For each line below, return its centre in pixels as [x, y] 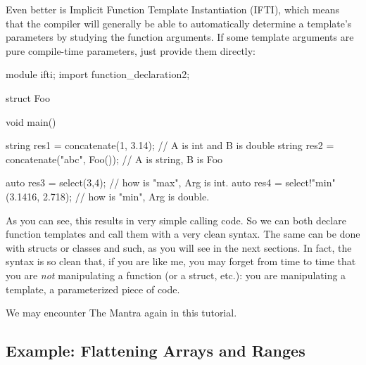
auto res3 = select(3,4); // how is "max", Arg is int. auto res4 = [144, 182]
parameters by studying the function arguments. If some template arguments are [180, 37]
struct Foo [28, 97]
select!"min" [310, 182]
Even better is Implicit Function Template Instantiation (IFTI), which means [173, 9]
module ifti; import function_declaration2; [98, 74]
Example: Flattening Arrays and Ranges [156, 351]
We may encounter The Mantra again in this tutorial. [121, 313]
